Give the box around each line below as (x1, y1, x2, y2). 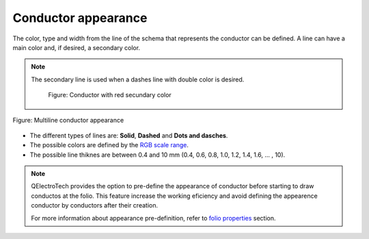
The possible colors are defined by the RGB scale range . (29, 141, 189, 149)
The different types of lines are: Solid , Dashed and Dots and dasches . (29, 131, 228, 140)
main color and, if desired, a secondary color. (12, 43, 140, 51)
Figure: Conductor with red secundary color (48, 91, 172, 99)
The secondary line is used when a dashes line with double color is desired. (31, 75, 245, 84)
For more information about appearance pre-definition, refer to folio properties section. (31, 214, 276, 222)
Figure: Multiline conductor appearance (12, 116, 124, 124)
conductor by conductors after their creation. (31, 201, 159, 210)
